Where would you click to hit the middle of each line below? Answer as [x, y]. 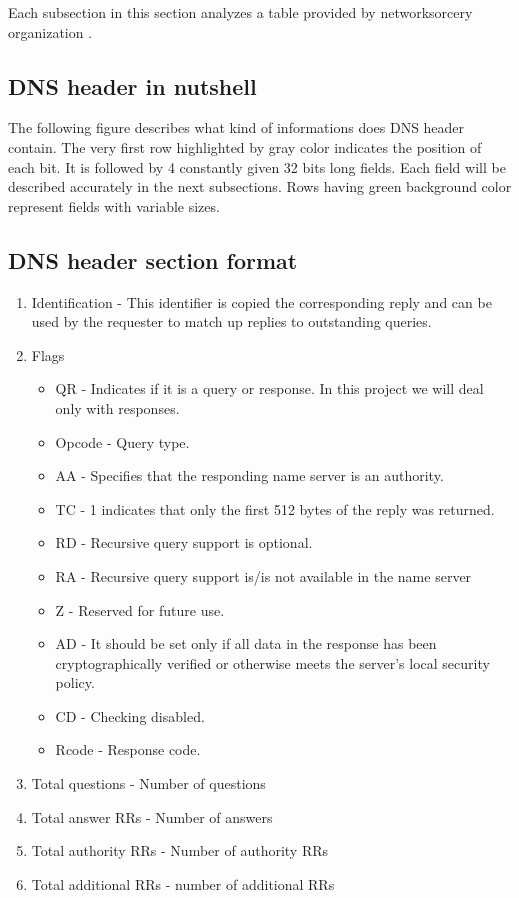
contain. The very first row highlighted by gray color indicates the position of [245, 146]
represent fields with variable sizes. [114, 205]
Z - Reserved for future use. [140, 609]
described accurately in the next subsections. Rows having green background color [260, 186]
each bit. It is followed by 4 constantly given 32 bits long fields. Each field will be [257, 166]
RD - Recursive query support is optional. [184, 542]
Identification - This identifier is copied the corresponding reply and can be [261, 301]
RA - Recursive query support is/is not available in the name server [263, 575]
